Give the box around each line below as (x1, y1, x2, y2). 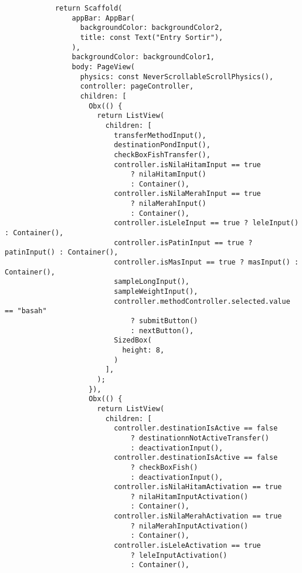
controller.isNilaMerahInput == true (114, 189, 261, 198)
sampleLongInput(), (114, 277, 189, 286)
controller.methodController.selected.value (114, 297, 290, 306)
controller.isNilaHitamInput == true (114, 160, 261, 169)
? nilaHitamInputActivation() (130, 492, 249, 501)
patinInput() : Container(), (5, 248, 118, 257)
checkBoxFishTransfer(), (114, 150, 211, 159)
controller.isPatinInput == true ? (114, 238, 253, 247)
